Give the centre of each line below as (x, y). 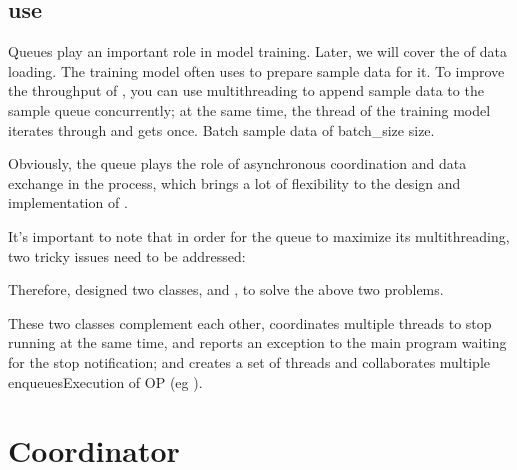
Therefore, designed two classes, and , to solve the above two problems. (226, 289)
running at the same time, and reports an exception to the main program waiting (257, 342)
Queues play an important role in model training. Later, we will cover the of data (258, 51)
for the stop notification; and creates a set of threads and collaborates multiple (249, 361)
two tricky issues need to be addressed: (127, 255)
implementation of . (68, 202)
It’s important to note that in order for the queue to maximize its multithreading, (259, 235)
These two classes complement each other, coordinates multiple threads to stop (250, 322)
